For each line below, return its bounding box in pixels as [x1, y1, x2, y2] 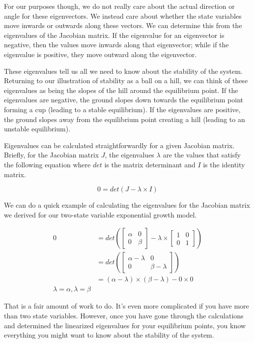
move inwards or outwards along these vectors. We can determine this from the [4, 20, 242, 31]
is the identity [203, 159, 245, 169]
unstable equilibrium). [4, 124, 71, 134]
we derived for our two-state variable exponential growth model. [4, 209, 197, 219]
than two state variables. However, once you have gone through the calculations [4, 311, 244, 320]
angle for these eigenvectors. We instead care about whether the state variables [4, 10, 242, 21]
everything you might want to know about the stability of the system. [4, 330, 214, 340]
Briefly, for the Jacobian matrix [4, 150, 99, 160]
